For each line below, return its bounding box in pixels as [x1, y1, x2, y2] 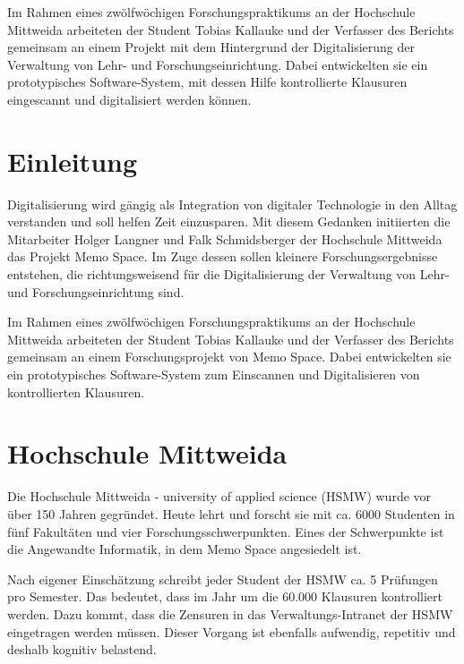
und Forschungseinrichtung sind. [7, 282, 185, 301]
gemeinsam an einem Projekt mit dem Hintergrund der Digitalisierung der [7, 38, 416, 56]
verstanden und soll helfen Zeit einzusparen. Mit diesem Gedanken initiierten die [7, 212, 451, 231]
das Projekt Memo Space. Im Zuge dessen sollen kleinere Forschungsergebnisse [7, 247, 438, 266]
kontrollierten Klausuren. [7, 382, 145, 401]
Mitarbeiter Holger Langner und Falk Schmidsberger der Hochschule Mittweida [7, 229, 443, 248]
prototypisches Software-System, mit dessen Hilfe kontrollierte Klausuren [7, 72, 408, 91]
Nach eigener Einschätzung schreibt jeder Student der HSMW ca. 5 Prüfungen [7, 569, 438, 588]
